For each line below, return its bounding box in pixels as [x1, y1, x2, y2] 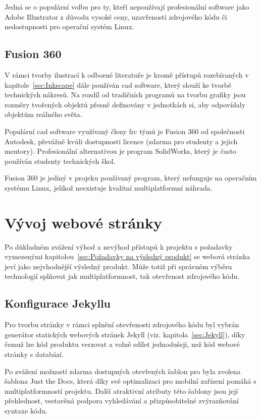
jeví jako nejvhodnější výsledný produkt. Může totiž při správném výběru [5, 261, 232, 271]
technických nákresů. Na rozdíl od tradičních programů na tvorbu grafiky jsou [5, 89, 246, 100]
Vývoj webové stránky [5, 212, 162, 232]
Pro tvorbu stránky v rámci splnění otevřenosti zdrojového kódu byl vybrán [5, 319, 239, 330]
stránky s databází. [5, 349, 64, 359]
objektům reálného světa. [5, 109, 82, 119]
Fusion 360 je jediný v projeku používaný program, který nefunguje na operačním [5, 172, 257, 183]
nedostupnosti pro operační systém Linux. [5, 21, 134, 32]
